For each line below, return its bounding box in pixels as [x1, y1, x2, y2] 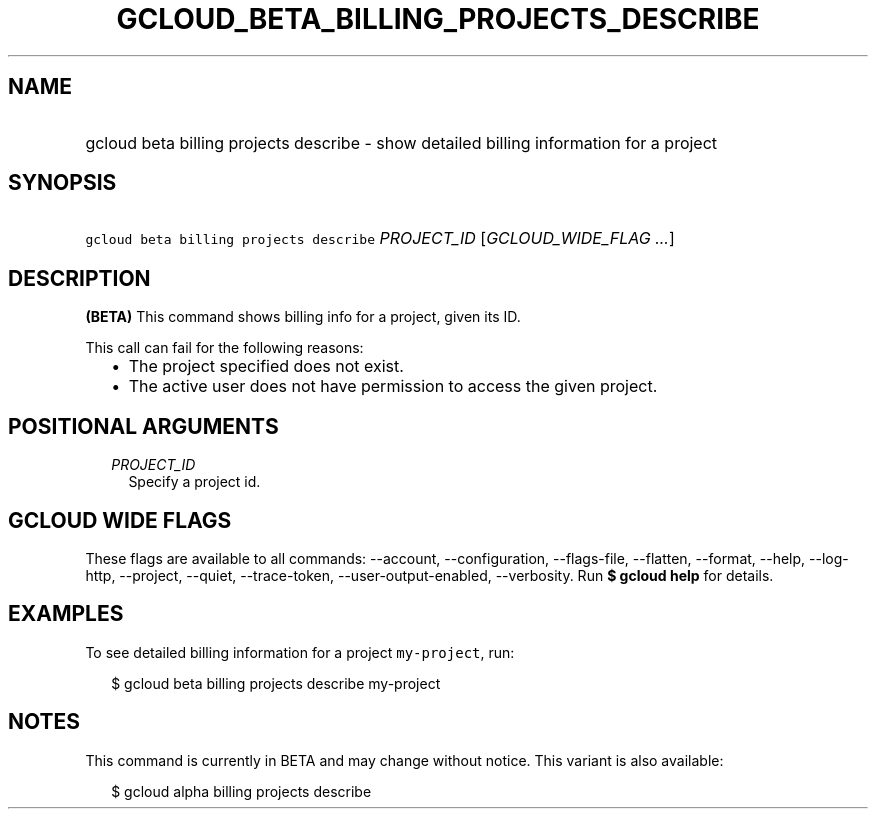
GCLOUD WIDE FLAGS [8, 507, 232, 533]
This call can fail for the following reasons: [85, 339, 364, 357]
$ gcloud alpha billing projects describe [111, 782, 372, 800]
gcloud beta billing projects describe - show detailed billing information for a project [85, 132, 718, 153]
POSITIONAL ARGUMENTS [8, 413, 279, 439]
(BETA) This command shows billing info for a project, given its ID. [85, 308, 521, 326]
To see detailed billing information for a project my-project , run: [85, 643, 515, 661]
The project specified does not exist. [128, 356, 404, 377]
